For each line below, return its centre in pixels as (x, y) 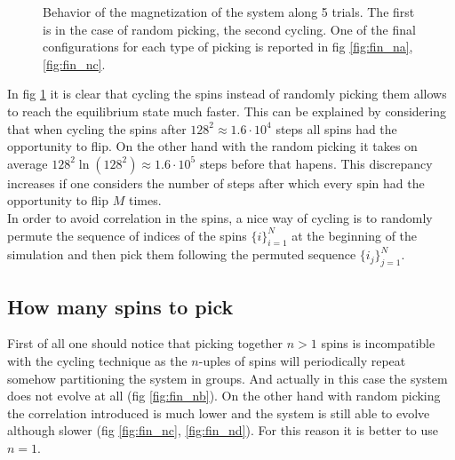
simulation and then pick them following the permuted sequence (182, 254)
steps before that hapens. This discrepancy (316, 163)
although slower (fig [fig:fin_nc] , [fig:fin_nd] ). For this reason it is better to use (223, 430)
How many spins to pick (120, 306)
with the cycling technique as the (97, 360)
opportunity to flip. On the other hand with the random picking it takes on (212, 146)
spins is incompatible (378, 343)
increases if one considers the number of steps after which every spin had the (216, 182)
